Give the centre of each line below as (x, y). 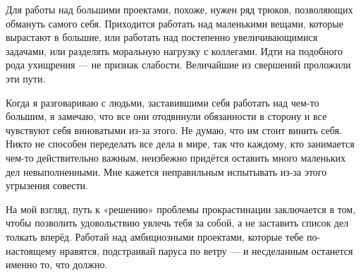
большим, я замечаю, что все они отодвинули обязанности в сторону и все (166, 116)
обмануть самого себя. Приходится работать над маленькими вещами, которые (175, 23)
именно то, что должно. (57, 264)
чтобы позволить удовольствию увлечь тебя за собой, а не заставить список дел (177, 223)
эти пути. (26, 78)
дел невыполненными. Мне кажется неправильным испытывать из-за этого (166, 171)
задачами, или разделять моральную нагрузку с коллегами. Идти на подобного (174, 50)
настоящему (31, 250)
